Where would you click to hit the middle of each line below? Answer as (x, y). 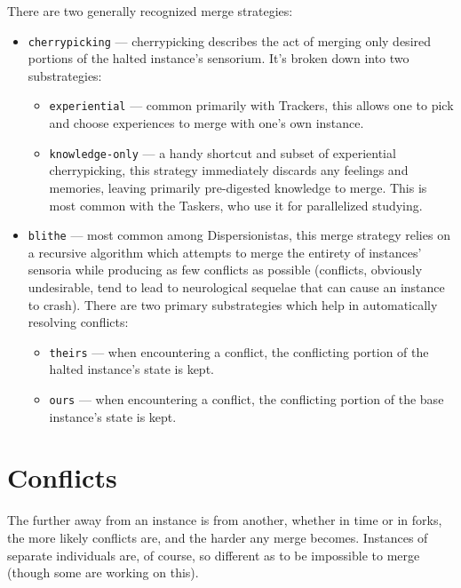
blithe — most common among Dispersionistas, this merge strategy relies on (239, 235)
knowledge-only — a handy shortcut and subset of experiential (223, 152)
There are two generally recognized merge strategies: (150, 11)
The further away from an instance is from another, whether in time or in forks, (225, 520)
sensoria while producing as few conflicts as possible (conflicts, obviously (225, 270)
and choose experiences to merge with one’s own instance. (207, 123)
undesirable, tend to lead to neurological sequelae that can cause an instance (236, 286)
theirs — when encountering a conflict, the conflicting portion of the (239, 351)
